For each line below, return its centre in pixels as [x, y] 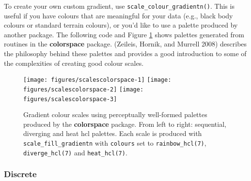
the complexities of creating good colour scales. [74, 63]
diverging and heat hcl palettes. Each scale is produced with [113, 133]
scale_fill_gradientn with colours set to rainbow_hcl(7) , [115, 143]
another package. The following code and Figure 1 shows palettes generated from [124, 34]
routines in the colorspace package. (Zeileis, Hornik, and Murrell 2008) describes [125, 44]
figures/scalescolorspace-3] [70, 99]
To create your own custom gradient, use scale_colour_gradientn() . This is [119, 6]
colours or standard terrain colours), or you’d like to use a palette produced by [121, 25]
